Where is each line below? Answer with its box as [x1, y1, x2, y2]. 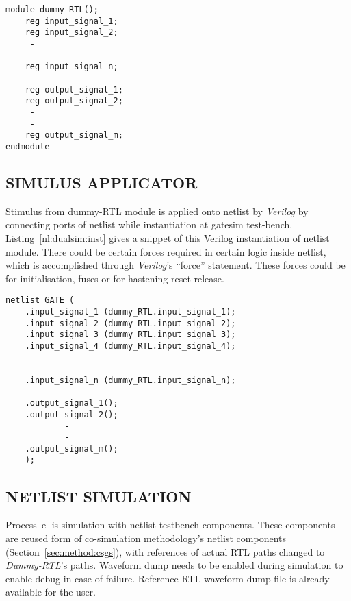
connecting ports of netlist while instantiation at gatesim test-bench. [5, 217, 293, 232]
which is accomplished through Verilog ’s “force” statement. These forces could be [5, 258, 346, 272]
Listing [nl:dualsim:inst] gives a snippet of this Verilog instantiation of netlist [5, 230, 330, 245]
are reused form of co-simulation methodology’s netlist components [5, 530, 286, 545]
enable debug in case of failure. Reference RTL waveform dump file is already [5, 571, 330, 585]
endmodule [5, 141, 50, 151]
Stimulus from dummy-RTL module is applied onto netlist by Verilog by [5, 204, 309, 218]
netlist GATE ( [5, 295, 75, 306]
